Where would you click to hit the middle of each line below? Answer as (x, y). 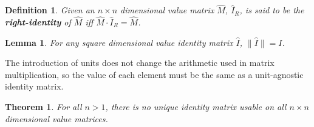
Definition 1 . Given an (50, 10)
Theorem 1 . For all (43, 106)
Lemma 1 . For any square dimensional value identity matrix (119, 42)
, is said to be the (272, 10)
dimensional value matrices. (56, 118)
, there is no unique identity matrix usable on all (196, 106)
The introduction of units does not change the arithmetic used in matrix (140, 63)
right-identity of (38, 22)
